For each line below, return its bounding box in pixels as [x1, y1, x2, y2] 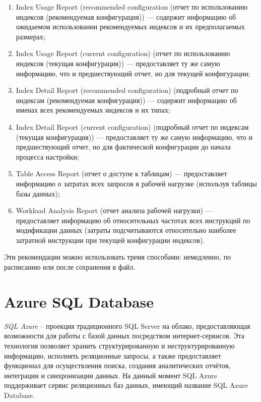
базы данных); [16, 188, 60, 198]
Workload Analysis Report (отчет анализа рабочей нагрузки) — [16, 205, 213, 216]
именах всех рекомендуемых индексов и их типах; [16, 105, 170, 115]
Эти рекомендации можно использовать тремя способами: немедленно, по [4, 252, 231, 262]
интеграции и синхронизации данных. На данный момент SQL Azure [4, 370, 218, 380]
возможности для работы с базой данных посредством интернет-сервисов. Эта [4, 330, 245, 341]
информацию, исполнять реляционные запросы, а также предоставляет [4, 350, 221, 361]
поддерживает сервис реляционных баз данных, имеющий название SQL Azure [4, 380, 248, 390]
